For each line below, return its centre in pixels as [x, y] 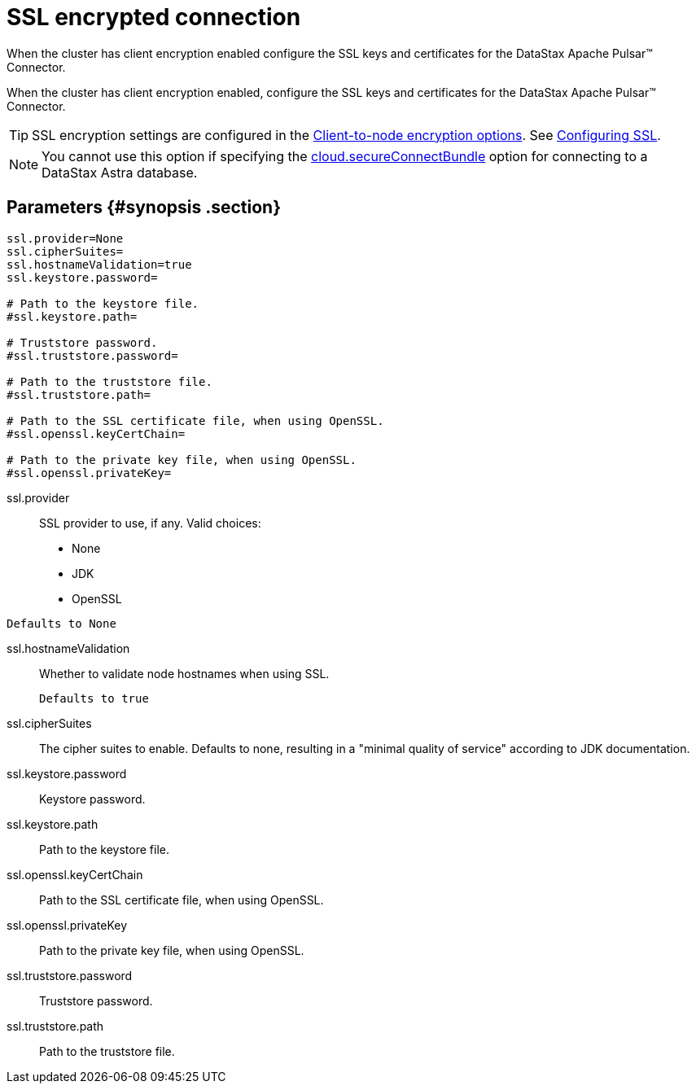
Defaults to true [94, 698]
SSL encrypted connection [154, 17]
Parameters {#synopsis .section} [144, 208]
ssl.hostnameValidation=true [99, 264]
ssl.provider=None [65, 238]
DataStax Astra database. [120, 172]
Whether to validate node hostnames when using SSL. [184, 673]
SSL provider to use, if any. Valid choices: [150, 523]
